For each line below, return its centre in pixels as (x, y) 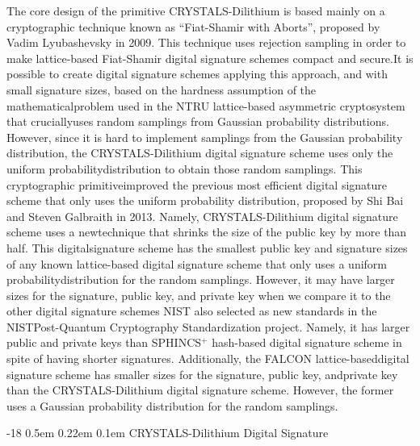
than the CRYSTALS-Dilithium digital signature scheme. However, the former (200, 390)
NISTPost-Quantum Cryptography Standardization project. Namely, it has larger (208, 326)
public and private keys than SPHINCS (104, 342)
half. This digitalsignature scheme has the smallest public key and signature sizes (207, 247)
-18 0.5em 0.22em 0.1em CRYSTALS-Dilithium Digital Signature (168, 433)
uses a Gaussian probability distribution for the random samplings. (172, 405)
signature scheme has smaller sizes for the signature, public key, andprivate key (202, 374)
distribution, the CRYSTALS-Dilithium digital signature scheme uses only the (200, 153)
